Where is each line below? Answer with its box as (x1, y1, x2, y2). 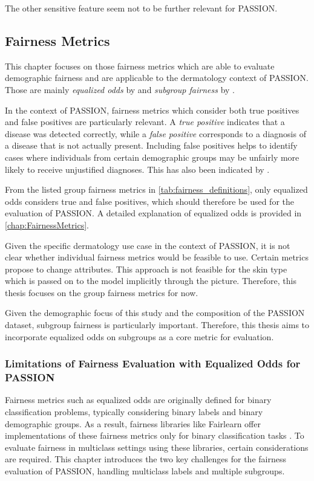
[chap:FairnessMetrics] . (5, 218, 89, 231)
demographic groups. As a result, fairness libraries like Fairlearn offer (5, 417, 261, 430)
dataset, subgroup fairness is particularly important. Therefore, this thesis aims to (5, 318, 310, 331)
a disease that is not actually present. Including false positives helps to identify (5, 139, 298, 152)
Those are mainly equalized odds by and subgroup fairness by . (5, 83, 235, 95)
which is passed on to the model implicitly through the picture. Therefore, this (5, 274, 296, 287)
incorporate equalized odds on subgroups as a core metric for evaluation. (5, 330, 274, 343)
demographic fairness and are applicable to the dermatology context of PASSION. (5, 71, 309, 84)
